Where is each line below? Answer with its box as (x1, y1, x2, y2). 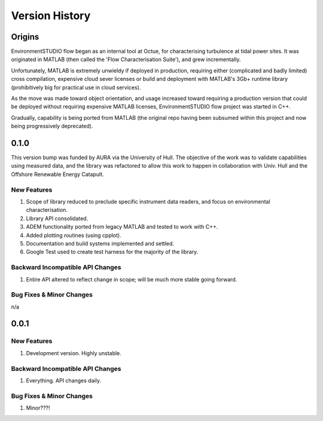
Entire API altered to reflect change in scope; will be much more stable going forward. (26, 275, 237, 283)
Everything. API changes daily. (26, 377, 102, 384)
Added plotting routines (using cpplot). (26, 231, 122, 239)
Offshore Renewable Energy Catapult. (11, 171, 104, 178)
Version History (11, 9, 91, 22)
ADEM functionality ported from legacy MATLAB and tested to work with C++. (26, 223, 218, 231)
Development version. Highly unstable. (26, 349, 122, 356)
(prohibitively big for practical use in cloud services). (11, 84, 141, 91)
